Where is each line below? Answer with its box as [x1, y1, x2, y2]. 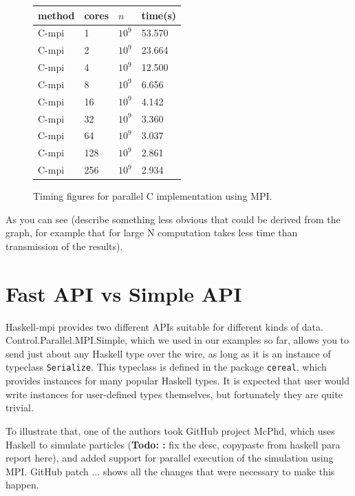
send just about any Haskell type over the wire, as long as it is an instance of [6, 346, 331, 360]
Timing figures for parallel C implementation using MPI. [33, 189, 272, 203]
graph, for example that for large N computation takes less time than [6, 225, 298, 240]
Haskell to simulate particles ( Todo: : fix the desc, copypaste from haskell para [6, 437, 341, 451]
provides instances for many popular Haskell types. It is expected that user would [6, 373, 350, 388]
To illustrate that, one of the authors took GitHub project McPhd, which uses [6, 423, 335, 437]
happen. [6, 477, 39, 492]
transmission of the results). [6, 238, 123, 253]
